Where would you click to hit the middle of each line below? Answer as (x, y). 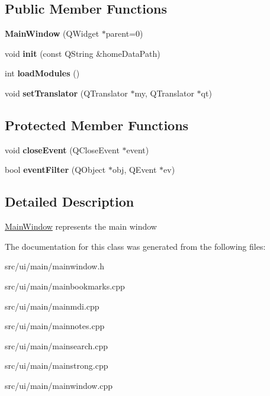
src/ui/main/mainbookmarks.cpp (65, 286)
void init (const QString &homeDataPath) (83, 53)
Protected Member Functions (97, 125)
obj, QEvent (134, 170)
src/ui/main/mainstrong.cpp (57, 366)
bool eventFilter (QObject (55, 170)
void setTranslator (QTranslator (66, 93)
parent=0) (124, 33)
